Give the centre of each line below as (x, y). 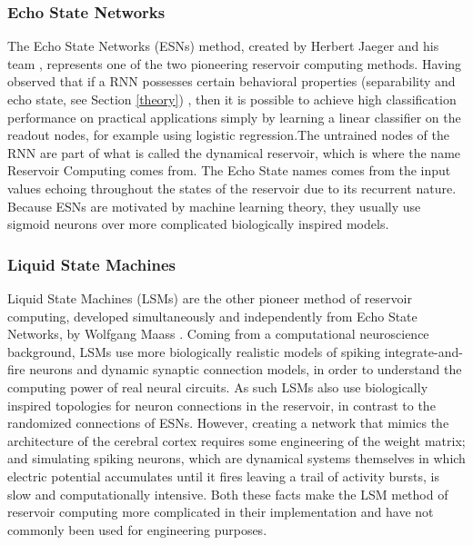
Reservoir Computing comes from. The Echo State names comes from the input (229, 170)
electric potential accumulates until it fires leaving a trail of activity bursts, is (223, 476)
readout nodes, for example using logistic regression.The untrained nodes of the (229, 135)
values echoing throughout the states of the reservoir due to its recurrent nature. (232, 188)
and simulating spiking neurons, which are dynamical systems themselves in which (236, 458)
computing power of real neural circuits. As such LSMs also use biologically (218, 386)
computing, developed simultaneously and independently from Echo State (212, 316)
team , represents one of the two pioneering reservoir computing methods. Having (235, 63)
